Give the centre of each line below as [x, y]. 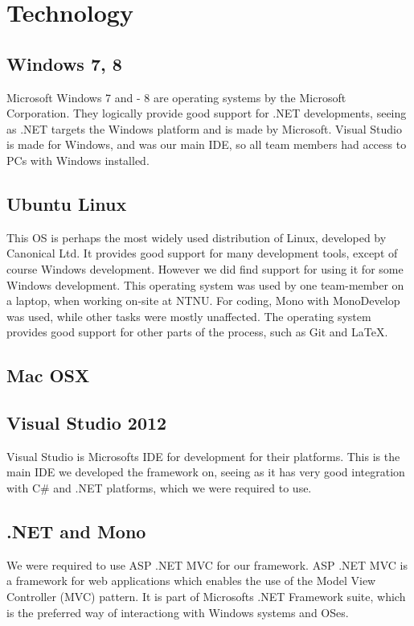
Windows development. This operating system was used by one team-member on [205, 284]
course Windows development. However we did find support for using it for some [205, 268]
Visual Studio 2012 [87, 423]
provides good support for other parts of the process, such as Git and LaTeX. [197, 332]
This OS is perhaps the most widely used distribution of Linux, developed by [197, 237]
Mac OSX [48, 375]
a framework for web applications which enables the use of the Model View [191, 581]
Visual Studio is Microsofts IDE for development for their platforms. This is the [203, 456]
